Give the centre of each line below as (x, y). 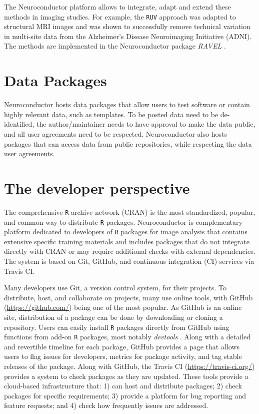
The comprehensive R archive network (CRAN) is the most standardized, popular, (130, 212)
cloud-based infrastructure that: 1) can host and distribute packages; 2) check (123, 386)
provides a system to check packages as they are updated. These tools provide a (126, 376)
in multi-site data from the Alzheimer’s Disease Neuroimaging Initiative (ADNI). (128, 36)
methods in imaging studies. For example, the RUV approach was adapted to (120, 16)
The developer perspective (97, 187)
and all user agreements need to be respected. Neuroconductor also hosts (115, 133)
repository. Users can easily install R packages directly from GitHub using (117, 327)
